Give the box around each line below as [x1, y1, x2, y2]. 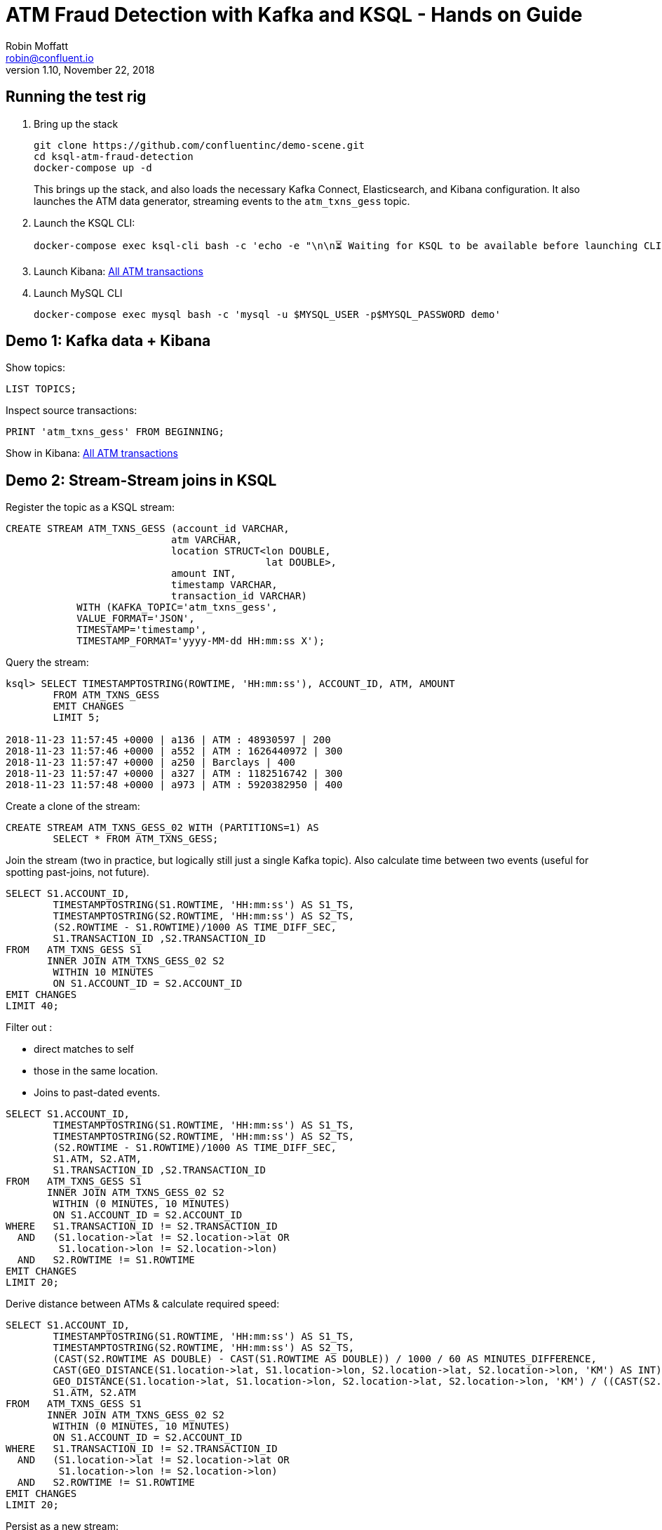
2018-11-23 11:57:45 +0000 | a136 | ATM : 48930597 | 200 [6, 734, 331, 746]
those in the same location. [34, 1065, 158, 1077]
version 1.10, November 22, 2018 [6, 63, 155, 76]
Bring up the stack [34, 117, 119, 130]
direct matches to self [34, 1043, 134, 1056]
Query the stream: [6, 656, 89, 669]
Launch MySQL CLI [34, 286, 123, 299]
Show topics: [6, 361, 66, 374]
